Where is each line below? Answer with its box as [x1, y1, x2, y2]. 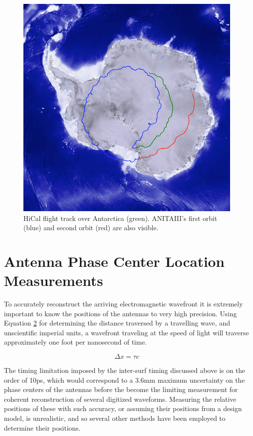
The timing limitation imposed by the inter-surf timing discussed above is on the [4, 365, 245, 375]
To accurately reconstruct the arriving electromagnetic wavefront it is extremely [4, 299, 243, 309]
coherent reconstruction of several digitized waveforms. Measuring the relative [4, 393, 236, 404]
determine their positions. [4, 422, 80, 433]
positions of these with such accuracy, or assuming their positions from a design [4, 403, 242, 414]
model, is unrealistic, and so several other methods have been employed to [4, 413, 226, 423]
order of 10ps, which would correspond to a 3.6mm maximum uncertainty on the [4, 374, 245, 385]
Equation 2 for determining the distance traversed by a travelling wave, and [4, 318, 231, 328]
